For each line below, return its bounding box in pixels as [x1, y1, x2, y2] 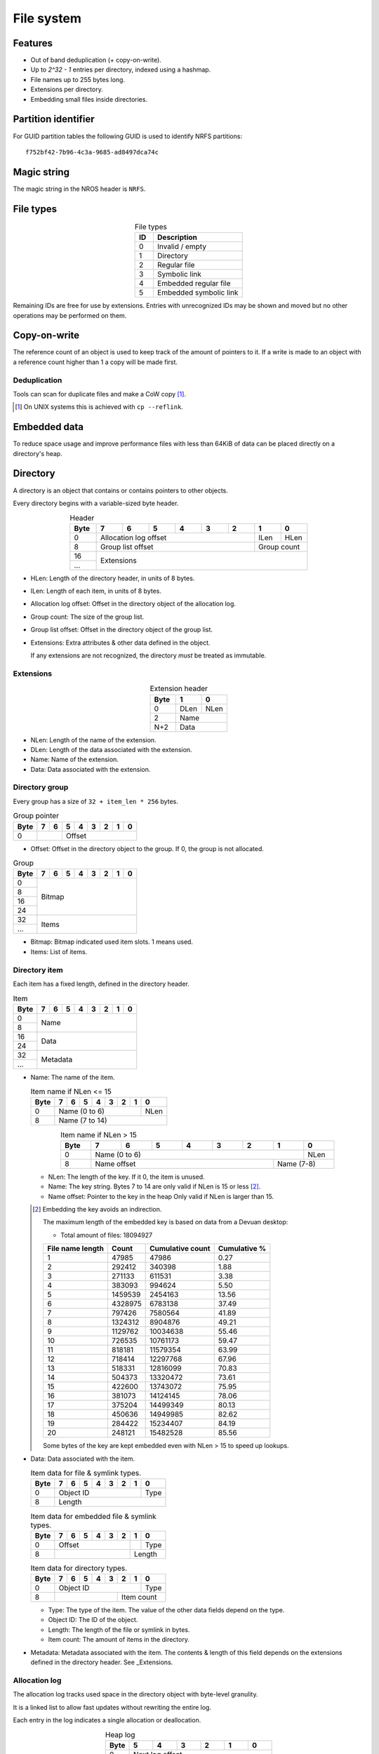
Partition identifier [13, 113, 95, 126]
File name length [47, 1244, 105, 1254]
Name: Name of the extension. [30, 755, 119, 764]
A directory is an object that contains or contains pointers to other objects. [13, 486, 228, 495]
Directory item [13, 965, 63, 975]
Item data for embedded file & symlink [30, 1511, 157, 1521]
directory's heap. [13, 449, 62, 457]
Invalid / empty [157, 242, 207, 252]
